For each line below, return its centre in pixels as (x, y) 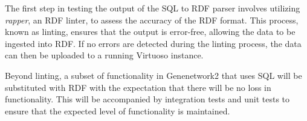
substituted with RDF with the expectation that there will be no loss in (138, 87)
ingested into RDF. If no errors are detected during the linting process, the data (153, 43)
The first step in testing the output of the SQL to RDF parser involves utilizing (153, 8)
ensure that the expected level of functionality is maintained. (118, 110)
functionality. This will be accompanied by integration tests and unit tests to (147, 99)
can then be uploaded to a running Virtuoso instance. (104, 55)
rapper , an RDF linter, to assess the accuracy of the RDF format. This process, (152, 20)
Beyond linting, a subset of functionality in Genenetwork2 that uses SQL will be (153, 75)
